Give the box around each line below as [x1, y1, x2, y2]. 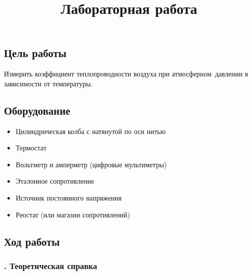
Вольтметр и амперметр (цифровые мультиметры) [15, 159, 167, 169]
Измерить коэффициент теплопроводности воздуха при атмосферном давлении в [4, 69, 249, 79]
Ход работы [4, 233, 60, 249]
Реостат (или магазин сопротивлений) [15, 209, 130, 219]
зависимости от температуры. [4, 78, 93, 88]
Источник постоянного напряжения [15, 192, 122, 203]
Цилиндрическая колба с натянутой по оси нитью [15, 126, 166, 136]
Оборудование [4, 102, 70, 118]
